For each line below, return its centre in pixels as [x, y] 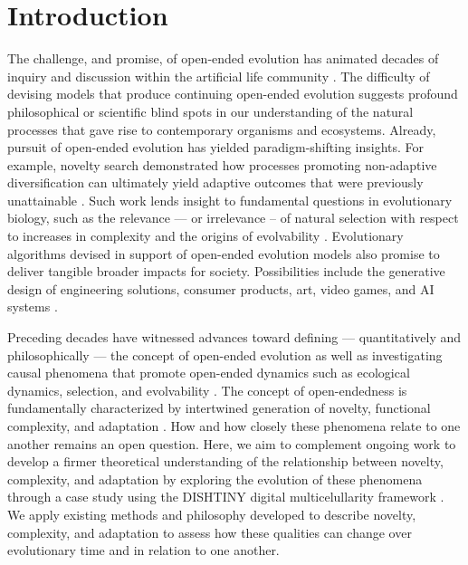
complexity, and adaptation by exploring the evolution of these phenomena [215, 479]
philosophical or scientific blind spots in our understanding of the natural [210, 111]
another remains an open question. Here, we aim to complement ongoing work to [232, 443]
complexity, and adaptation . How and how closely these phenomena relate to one [234, 426]
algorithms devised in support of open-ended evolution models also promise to [224, 253]
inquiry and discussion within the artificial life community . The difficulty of [219, 76]
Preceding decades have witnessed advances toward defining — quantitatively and [234, 337]
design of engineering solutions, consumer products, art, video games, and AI [221, 288]
